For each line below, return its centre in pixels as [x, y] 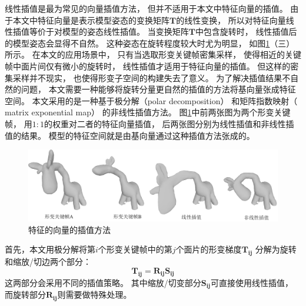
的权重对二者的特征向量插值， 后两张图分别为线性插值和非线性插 [169, 123]
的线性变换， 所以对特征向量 [231, 20]
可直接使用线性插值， [252, 282]
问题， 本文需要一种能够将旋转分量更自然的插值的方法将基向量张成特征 [158, 89]
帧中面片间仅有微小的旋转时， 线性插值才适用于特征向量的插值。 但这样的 [148, 66]
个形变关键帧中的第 [135, 249]
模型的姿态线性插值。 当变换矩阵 [125, 31]
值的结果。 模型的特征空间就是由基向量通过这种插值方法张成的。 [130, 135]
